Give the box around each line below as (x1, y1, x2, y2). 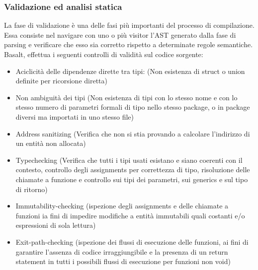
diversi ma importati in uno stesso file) (15, 111, 134, 122)
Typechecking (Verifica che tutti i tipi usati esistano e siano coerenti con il (15, 154, 243, 165)
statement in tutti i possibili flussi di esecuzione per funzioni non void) (15, 256, 231, 267)
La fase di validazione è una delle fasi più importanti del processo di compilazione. (4, 20, 255, 30)
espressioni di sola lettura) (15, 220, 96, 230)
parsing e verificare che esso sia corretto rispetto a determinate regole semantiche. (4, 39, 253, 50)
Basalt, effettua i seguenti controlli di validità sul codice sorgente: (4, 49, 203, 59)
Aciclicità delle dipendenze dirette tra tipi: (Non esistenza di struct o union (15, 66, 245, 76)
